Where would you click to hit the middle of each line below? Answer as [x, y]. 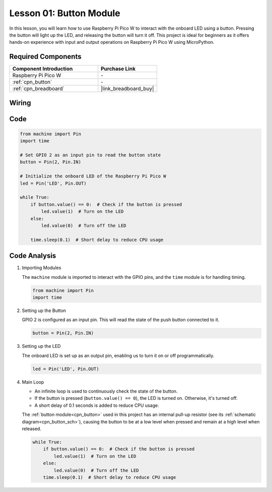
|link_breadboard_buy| [127, 89]
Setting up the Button [44, 311]
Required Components [45, 57]
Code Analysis [33, 256]
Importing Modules [42, 268]
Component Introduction [43, 69]
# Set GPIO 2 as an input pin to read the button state [90, 155]
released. [31, 429]
